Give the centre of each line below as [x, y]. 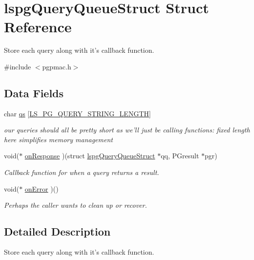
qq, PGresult [180, 156]
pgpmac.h [57, 66]
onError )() [42, 188]
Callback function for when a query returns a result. [82, 172]
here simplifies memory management [58, 139]
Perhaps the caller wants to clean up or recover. [75, 205]
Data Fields [34, 93]
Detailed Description [57, 231]
